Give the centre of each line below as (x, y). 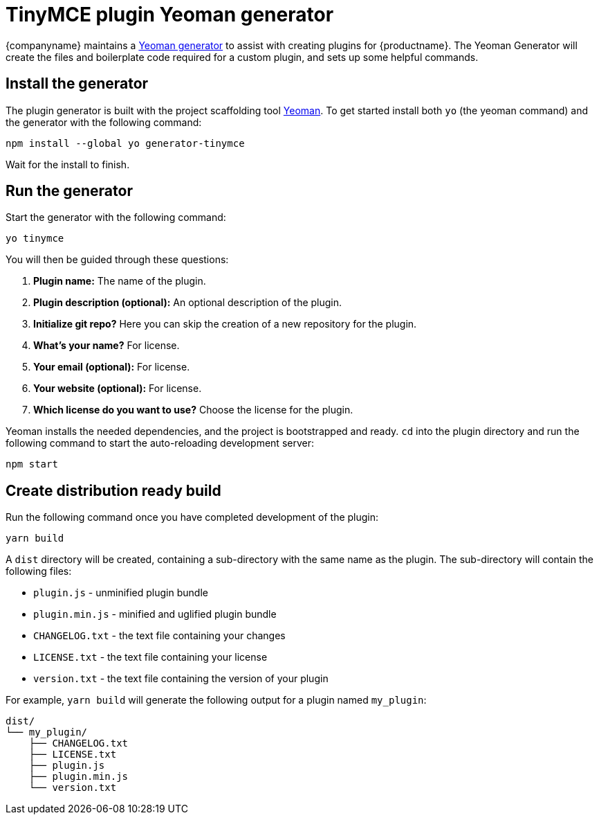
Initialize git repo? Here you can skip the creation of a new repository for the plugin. (225, 324)
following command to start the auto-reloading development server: (160, 443)
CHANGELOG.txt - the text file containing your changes (159, 636)
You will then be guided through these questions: (117, 260)
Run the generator (69, 191)
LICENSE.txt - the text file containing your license (150, 657)
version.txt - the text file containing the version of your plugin (181, 679)
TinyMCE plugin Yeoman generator (170, 15)
